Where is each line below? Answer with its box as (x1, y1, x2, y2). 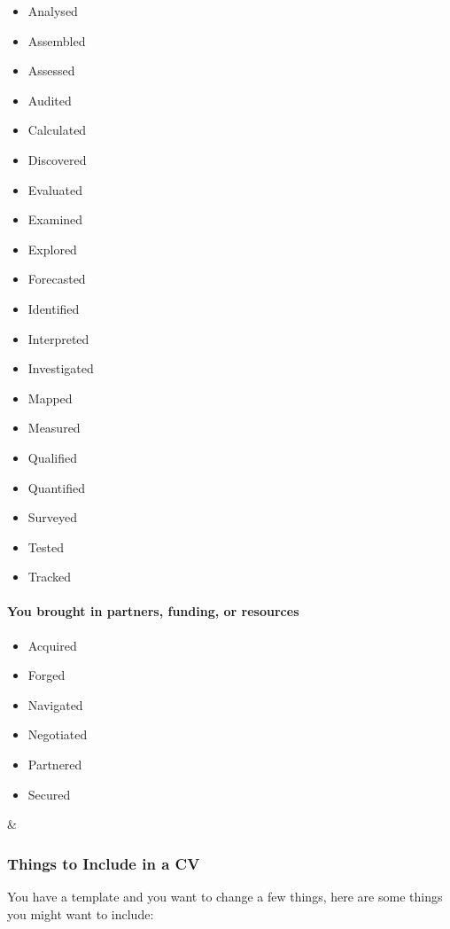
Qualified (27, 448, 78, 466)
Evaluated (27, 180, 83, 199)
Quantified (27, 478, 85, 496)
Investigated (27, 359, 94, 378)
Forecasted (27, 269, 86, 288)
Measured (27, 418, 81, 437)
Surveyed (27, 508, 78, 527)
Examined (27, 210, 83, 229)
